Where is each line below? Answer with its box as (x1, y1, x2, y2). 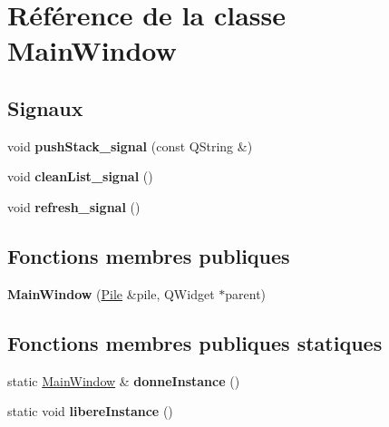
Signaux (7, 93, 83, 121)
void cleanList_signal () (7, 167, 153, 186)
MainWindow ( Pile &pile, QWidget (7, 284, 215, 303)
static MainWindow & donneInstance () (7, 371, 240, 390)
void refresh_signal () (7, 197, 141, 216)
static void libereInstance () (7, 402, 173, 421)
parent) (225, 284, 267, 303)
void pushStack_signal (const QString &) (7, 136, 253, 155)
